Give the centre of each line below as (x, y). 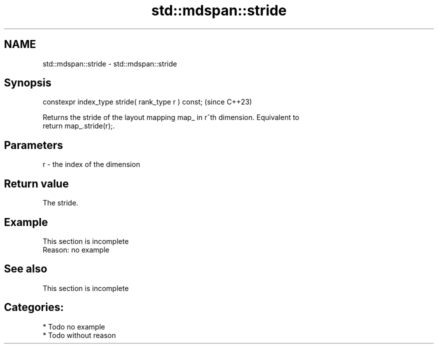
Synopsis (28, 83)
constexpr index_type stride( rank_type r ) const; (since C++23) (147, 102)
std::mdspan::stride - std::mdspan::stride (110, 63)
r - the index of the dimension (91, 164)
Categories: (34, 307)
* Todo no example (74, 326)
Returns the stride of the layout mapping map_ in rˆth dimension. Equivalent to (171, 117)
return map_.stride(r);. (79, 126)
